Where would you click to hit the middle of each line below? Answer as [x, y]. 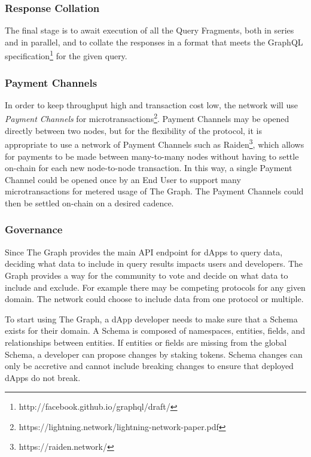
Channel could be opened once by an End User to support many [123, 179]
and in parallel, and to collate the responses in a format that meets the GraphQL [154, 42]
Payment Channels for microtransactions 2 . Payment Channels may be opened [147, 118]
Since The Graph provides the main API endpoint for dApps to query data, [144, 252]
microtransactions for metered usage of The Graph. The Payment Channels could [154, 191]
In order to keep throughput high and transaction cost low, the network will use [152, 104]
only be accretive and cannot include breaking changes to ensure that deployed [149, 366]
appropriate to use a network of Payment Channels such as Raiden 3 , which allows [155, 143]
